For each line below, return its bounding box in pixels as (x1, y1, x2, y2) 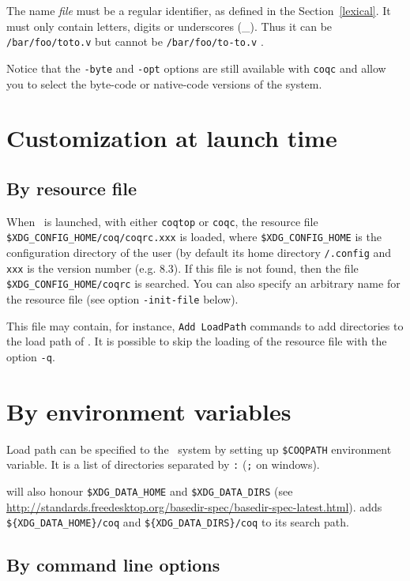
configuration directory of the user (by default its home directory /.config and (6, 243, 392, 260)
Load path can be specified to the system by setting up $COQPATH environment (6, 440, 392, 457)
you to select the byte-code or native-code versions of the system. (6, 75, 322, 92)
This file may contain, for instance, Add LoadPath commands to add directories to (6, 317, 404, 334)
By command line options (6, 553, 220, 577)
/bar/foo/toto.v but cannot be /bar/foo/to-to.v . (6, 33, 264, 50)
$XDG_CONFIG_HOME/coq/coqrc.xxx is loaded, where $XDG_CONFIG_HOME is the (6, 228, 382, 245)
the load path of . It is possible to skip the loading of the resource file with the (6, 333, 387, 349)
